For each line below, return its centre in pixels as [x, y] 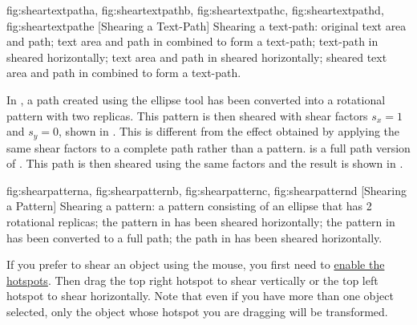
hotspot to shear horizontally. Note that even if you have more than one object [200, 296]
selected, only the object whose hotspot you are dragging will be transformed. [197, 311]
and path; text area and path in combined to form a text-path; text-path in [192, 41]
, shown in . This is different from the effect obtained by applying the [229, 131]
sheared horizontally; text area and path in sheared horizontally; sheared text [197, 57]
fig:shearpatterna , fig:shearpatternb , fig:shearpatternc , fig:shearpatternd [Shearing [206, 190]
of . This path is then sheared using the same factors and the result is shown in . [205, 163]
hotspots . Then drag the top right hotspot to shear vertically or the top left [192, 280]
